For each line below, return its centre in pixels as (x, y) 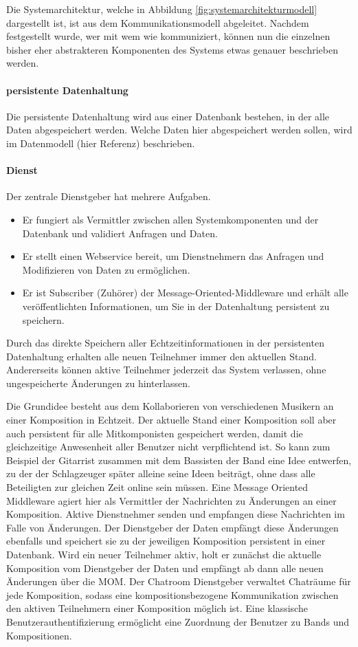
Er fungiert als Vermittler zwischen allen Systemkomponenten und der (170, 219)
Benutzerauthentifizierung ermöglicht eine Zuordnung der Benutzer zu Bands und (178, 621)
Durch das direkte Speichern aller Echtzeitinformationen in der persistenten (165, 343)
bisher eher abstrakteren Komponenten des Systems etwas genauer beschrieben (172, 49)
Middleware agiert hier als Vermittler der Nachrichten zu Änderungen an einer (171, 500)
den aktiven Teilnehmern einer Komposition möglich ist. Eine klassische (157, 608)
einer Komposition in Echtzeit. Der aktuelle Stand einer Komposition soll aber (171, 420)
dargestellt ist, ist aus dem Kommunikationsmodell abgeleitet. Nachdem (158, 22)
